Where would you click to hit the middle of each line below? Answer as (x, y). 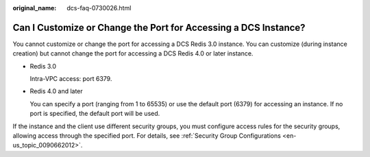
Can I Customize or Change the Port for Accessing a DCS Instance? (159, 27)
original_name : (35, 8)
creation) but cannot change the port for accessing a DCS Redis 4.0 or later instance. (133, 53)
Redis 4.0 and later (57, 91)
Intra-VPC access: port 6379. (71, 79)
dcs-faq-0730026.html (99, 8)
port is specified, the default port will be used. (95, 114)
